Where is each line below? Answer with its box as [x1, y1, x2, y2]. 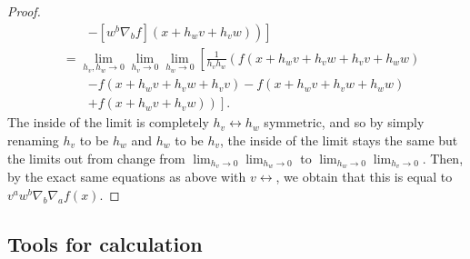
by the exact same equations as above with [7, 167, 246, 186]
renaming [7, 130, 59, 149]
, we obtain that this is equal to [275, 167, 453, 186]
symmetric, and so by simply [264, 113, 425, 132]
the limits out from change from [7, 148, 185, 167]
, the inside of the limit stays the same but [220, 130, 458, 149]
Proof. [7, 2, 41, 20]
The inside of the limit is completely [7, 113, 209, 132]
